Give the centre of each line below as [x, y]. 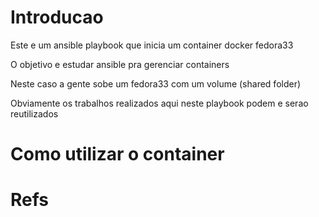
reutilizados [34, 113]
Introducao [57, 17]
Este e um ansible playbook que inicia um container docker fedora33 [152, 45]
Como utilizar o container [117, 154]
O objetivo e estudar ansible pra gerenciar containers [120, 64]
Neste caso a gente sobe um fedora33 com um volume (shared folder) [156, 83]
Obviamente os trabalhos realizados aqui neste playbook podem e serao [159, 103]
